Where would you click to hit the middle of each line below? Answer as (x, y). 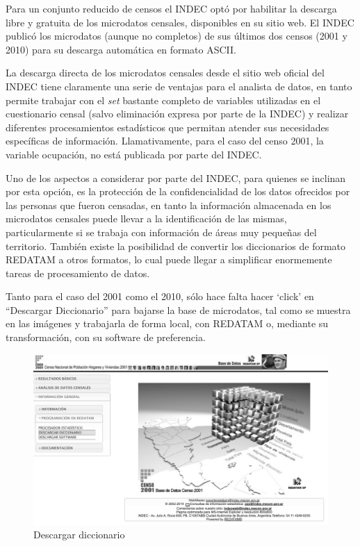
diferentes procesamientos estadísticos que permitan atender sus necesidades (167, 127)
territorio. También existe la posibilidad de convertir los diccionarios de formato (176, 246)
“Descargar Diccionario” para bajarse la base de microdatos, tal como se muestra (178, 309)
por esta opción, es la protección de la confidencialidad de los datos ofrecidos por (178, 191)
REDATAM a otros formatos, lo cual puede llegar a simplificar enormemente (169, 259)
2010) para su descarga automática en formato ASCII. (121, 49)
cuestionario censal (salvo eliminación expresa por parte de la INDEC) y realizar (177, 114)
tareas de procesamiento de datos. (78, 273)
